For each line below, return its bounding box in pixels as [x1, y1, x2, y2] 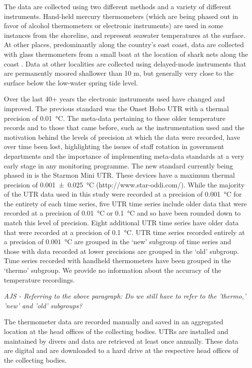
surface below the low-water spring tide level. [4, 77, 138, 87]
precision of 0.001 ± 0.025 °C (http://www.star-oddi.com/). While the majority [4, 179, 245, 189]
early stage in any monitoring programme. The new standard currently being [4, 160, 233, 170]
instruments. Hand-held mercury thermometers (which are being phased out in [4, 11, 238, 21]
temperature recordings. [4, 274, 75, 284]
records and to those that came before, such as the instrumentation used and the [4, 122, 245, 133]
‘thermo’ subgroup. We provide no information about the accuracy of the [4, 265, 221, 275]
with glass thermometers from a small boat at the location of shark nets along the [4, 49, 248, 59]
